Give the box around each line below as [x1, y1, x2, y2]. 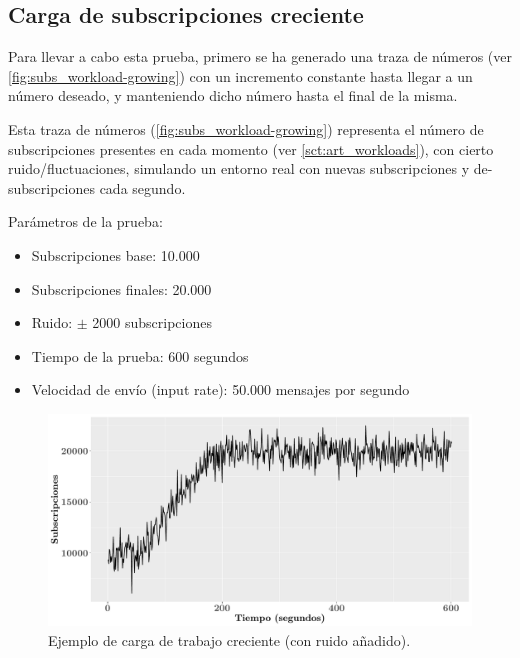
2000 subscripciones [92, 312, 212, 333]
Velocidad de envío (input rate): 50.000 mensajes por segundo [31, 379, 410, 400]
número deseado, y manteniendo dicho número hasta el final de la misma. [8, 85, 458, 106]
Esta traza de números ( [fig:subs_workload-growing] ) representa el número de [8, 118, 484, 139]
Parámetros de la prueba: [8, 211, 163, 232]
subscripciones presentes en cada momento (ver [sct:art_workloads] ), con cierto [8, 138, 494, 159]
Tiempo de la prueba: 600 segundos [31, 345, 249, 366]
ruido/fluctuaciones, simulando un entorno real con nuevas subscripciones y [8, 158, 470, 179]
